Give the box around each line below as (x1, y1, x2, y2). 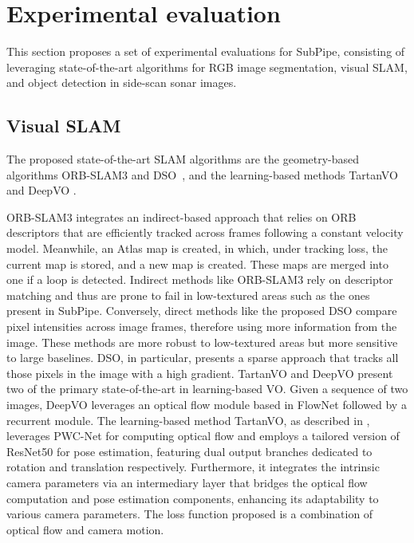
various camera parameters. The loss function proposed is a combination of (6, 506, 373, 522)
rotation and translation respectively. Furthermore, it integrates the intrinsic (6, 458, 380, 475)
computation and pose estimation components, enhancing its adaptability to (6, 490, 379, 506)
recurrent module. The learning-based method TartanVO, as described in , (6, 411, 370, 428)
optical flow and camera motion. (6, 521, 164, 537)
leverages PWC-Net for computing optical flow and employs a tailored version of (6, 427, 400, 444)
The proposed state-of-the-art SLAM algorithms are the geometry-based (6, 151, 360, 167)
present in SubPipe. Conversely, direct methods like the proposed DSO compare (6, 302, 397, 319)
